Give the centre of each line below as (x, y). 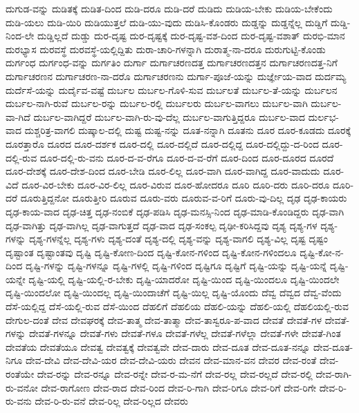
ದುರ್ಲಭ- (323, 116)
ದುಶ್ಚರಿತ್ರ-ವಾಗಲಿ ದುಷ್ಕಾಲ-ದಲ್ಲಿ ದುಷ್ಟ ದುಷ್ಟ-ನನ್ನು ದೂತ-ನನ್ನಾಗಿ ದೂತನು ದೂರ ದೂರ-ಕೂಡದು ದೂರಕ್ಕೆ (188, 130)
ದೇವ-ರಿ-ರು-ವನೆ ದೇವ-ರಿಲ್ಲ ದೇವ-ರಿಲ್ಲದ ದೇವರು (111, 401)
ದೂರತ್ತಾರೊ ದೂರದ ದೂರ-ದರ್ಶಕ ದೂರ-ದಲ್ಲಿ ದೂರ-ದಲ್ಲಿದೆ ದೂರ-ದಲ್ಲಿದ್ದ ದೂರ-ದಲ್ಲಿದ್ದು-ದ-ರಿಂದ (162, 143)
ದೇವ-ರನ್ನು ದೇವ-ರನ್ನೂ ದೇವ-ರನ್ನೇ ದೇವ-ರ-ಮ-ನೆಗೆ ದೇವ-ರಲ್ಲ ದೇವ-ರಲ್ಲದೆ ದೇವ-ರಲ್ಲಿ (175, 374)
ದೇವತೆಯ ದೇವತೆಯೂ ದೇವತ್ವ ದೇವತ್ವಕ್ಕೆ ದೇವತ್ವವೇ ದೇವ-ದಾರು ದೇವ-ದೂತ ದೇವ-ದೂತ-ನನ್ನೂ (158, 346)
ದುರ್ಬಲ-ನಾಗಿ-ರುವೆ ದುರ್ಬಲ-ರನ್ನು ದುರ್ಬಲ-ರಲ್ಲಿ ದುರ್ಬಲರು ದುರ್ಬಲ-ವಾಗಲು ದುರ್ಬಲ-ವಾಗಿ (157, 103)
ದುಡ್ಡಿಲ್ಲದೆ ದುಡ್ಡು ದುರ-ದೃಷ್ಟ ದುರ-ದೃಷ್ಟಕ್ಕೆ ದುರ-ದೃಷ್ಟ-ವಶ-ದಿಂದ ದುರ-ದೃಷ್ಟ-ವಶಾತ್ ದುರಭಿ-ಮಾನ (191, 36)
